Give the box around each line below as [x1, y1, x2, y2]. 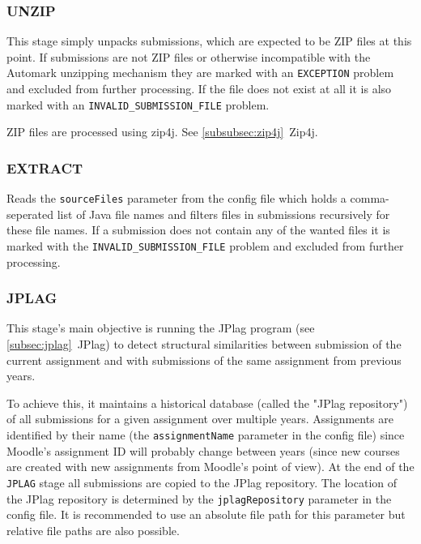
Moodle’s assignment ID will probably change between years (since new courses [6, 442, 400, 459]
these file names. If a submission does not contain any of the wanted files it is [6, 221, 390, 238]
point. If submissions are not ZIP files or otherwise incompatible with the [6, 48, 371, 65]
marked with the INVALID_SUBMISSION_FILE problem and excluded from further [6, 237, 404, 254]
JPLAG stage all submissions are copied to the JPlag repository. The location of [6, 473, 398, 490]
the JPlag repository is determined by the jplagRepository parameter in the [6, 490, 392, 507]
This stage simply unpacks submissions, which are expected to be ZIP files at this [6, 32, 412, 49]
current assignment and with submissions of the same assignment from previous [6, 351, 402, 368]
